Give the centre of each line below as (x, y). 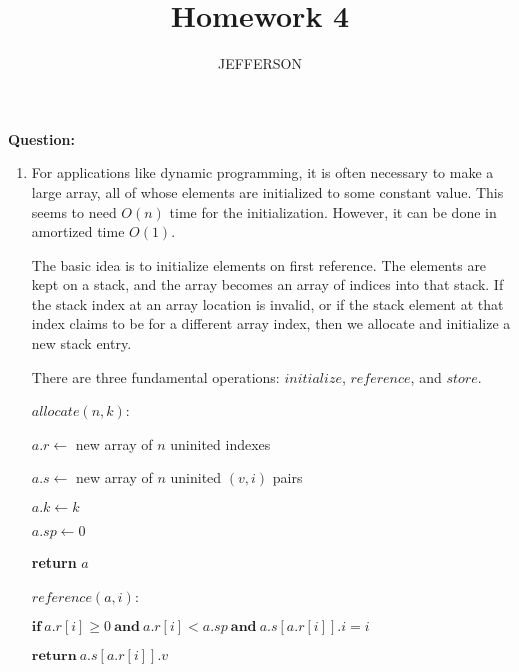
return (54, 562)
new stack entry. (81, 343)
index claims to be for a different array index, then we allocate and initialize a (271, 323)
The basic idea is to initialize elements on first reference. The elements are (259, 264)
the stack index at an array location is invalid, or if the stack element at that (267, 303)
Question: (41, 138)
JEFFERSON (260, 63)
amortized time (78, 231)
